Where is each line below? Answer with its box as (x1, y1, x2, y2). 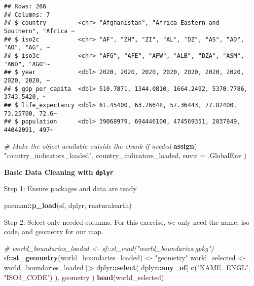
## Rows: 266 (4, 3, 46, 10)
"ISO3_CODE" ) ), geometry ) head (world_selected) (4, 272, 164, 282)
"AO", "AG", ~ (4, 44, 50, 51)
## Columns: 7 (4, 11, 50, 18)
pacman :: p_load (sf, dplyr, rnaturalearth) (4, 200, 132, 210)
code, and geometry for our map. (4, 226, 104, 237)
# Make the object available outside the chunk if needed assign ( (4, 140, 197, 151)
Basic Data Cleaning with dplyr (4, 166, 113, 177)
